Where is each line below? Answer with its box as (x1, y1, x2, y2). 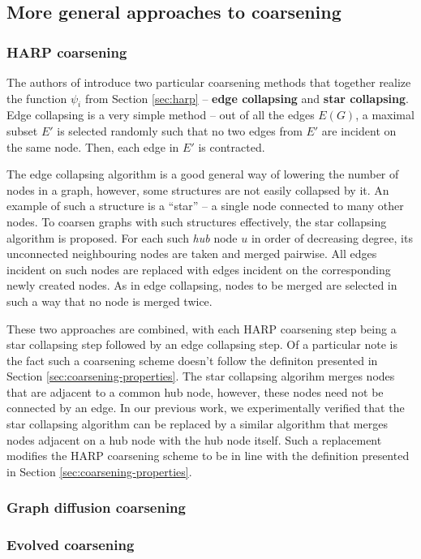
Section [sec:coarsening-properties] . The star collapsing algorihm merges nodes (6, 368, 395, 385)
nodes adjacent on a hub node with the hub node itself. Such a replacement (6, 431, 382, 448)
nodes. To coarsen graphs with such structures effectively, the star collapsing (6, 213, 387, 230)
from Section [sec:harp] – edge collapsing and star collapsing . (84, 89, 409, 106)
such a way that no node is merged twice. (6, 292, 213, 309)
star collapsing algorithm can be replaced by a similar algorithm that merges (6, 415, 388, 432)
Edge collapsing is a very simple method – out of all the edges (6, 106, 315, 123)
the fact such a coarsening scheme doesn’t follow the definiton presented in (6, 351, 378, 368)
